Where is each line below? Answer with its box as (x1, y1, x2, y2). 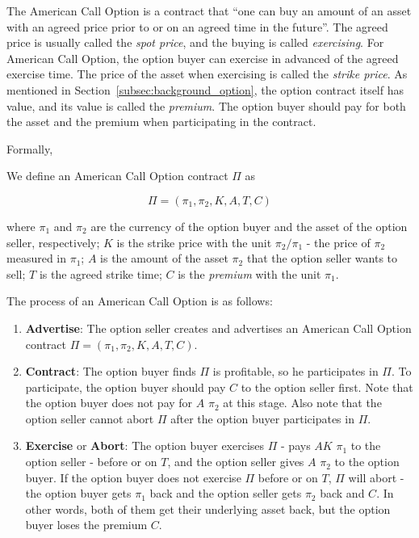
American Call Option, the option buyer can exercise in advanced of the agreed (6, 49, 399, 66)
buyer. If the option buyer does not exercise (25, 469, 241, 485)
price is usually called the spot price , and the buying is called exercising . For (6, 34, 384, 51)
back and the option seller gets (149, 485, 302, 502)
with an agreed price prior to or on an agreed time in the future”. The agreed (6, 18, 388, 35)
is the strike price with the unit (116, 233, 272, 250)
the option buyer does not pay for (25, 394, 193, 411)
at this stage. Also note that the (223, 394, 382, 411)
